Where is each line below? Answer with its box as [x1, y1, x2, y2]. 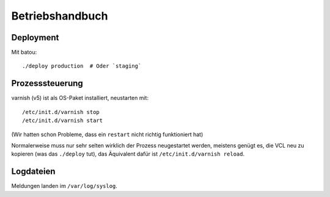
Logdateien [11, 167, 56, 177]
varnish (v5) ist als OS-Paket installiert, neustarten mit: [11, 95, 149, 102]
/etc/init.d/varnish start [22, 117, 103, 124]
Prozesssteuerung [11, 78, 84, 88]
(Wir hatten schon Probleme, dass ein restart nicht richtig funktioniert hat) [11, 131, 204, 138]
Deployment [11, 32, 59, 43]
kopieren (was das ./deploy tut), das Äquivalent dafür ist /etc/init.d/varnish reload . [11, 150, 244, 158]
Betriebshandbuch [11, 9, 108, 23]
